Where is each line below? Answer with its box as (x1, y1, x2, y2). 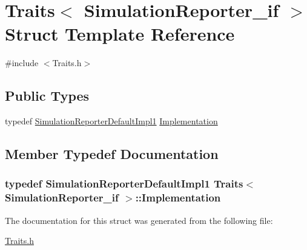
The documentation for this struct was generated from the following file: (5, 214, 273, 226)
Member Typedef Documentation (5, 144, 219, 163)
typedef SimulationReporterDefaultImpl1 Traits (5, 176, 243, 191)
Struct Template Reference (5, 21, 235, 46)
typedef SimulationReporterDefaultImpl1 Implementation (5, 115, 218, 127)
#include (5, 56, 39, 69)
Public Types (5, 86, 90, 105)
